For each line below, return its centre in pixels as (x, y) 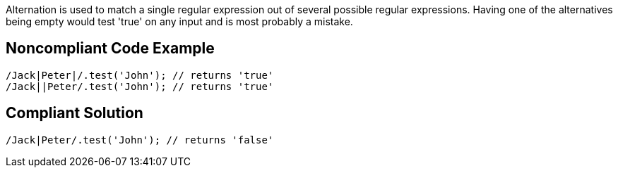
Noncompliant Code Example (110, 49)
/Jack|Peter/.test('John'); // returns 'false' (140, 140)
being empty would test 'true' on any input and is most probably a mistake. (179, 21)
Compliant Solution (75, 113)
